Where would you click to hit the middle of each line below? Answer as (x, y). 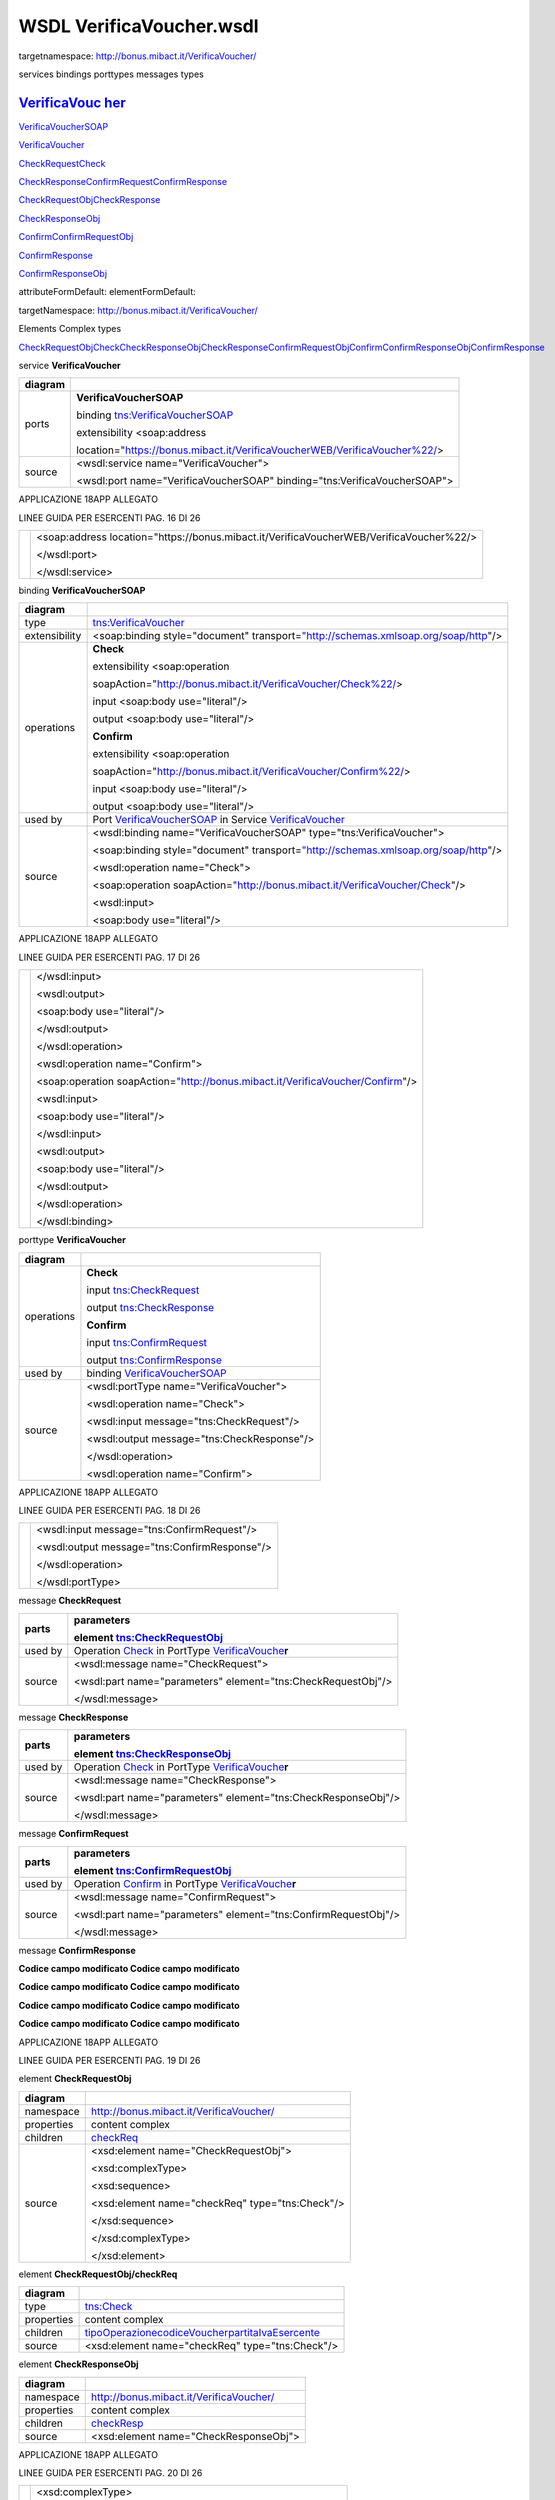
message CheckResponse (73, 1717)
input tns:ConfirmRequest (147, 1342)
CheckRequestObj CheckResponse (89, 200)
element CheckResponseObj (78, 2364)
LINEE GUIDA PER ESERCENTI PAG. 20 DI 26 (110, 2472)
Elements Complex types (70, 329)
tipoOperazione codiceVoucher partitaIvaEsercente (202, 2333)
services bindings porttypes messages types (111, 74)
